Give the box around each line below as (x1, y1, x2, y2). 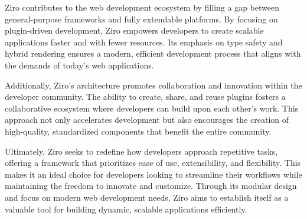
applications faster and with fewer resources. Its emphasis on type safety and (5, 35, 283, 48)
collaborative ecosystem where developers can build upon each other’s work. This (5, 102, 299, 114)
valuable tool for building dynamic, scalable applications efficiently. (5, 202, 247, 215)
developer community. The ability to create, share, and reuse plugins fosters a (5, 90, 286, 103)
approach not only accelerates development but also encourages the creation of (5, 113, 289, 126)
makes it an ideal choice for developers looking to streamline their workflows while (5, 168, 302, 180)
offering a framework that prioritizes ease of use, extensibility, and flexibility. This (5, 156, 301, 169)
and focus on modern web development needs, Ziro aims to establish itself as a (5, 191, 289, 203)
